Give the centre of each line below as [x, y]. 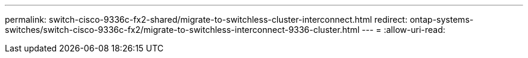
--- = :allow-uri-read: [404, 30]
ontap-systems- [442, 19]
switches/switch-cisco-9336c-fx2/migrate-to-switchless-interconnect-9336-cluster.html [182, 30]
